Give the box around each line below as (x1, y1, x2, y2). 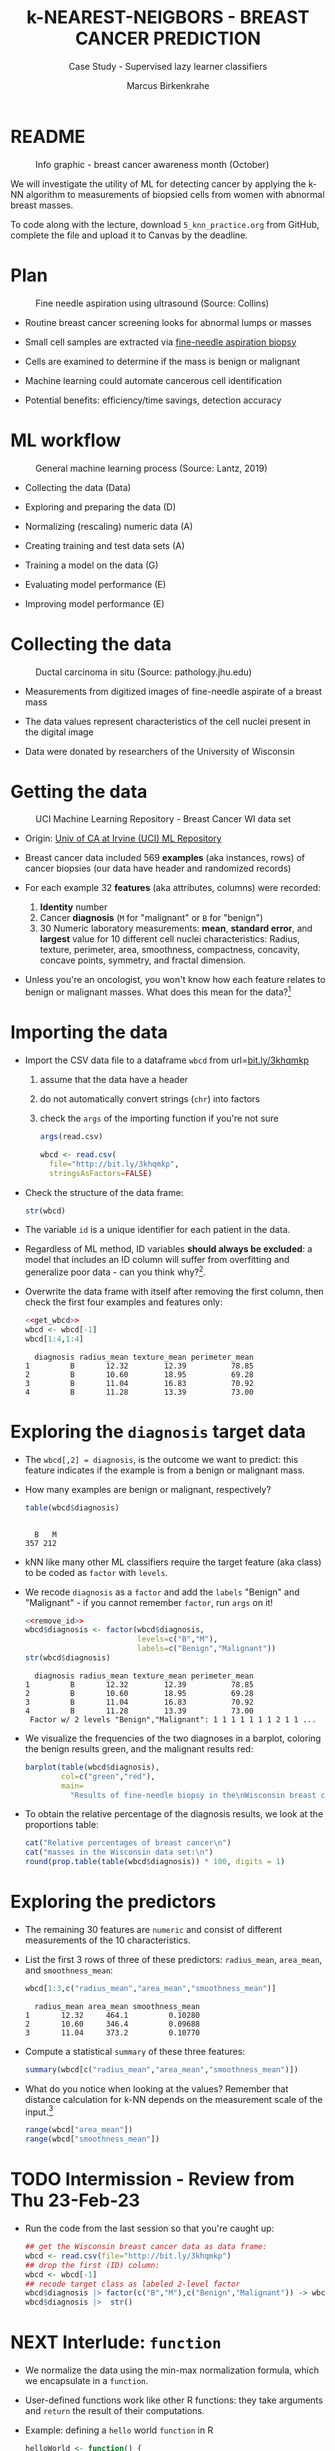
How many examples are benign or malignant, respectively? (24, 1483, 272, 1495)
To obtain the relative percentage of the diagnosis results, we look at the (24, 1808, 324, 1820)
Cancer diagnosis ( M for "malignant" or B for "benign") (39, 912, 264, 924)
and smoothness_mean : (24, 1964, 113, 1976)
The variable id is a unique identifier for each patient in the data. (24, 1224, 291, 1236)
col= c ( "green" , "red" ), (61, 1771, 156, 1781)
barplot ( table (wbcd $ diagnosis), (24, 1762, 160, 1772)
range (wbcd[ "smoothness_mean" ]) (24, 2134, 160, 2145)
